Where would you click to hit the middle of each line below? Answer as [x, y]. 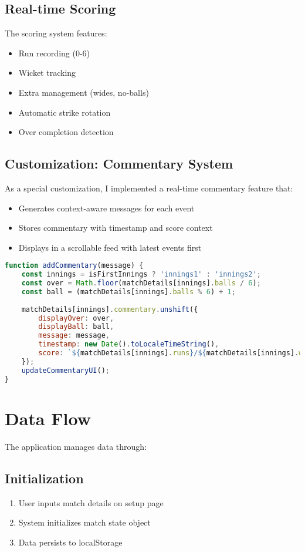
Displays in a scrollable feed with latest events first [110, 247]
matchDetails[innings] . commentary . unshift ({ [110, 309]
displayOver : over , [76, 318]
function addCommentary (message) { [74, 266]
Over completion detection [66, 132]
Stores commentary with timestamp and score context [116, 228]
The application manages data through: [76, 446]
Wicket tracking [47, 73]
